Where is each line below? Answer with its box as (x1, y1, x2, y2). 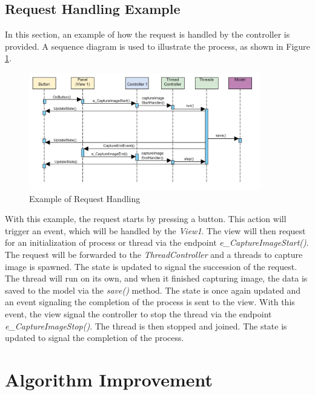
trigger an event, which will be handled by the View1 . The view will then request (5, 224, 306, 237)
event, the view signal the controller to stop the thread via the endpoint (5, 307, 272, 320)
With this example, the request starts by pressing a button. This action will (5, 212, 287, 225)
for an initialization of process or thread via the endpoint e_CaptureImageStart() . (5, 236, 309, 249)
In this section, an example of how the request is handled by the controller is (5, 28, 290, 41)
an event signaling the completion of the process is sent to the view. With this (5, 295, 295, 308)
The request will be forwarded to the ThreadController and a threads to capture (5, 248, 303, 260)
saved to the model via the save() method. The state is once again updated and (5, 283, 301, 296)
